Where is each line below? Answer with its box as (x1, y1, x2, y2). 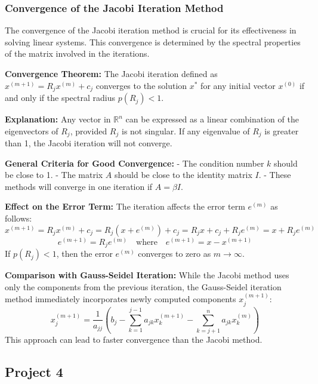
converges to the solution (95, 79, 187, 91)
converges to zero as (138, 247, 211, 260)
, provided (70, 124, 107, 137)
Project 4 (5, 363, 63, 381)
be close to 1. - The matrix (5, 168, 103, 181)
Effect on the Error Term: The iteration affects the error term (5, 200, 245, 213)
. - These (258, 168, 291, 181)
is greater (264, 124, 299, 137)
